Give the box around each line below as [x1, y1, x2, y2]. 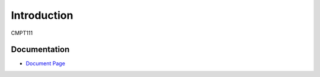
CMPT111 [11, 29, 33, 36]
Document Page [25, 60, 65, 67]
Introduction [11, 9, 73, 22]
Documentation [11, 45, 70, 55]
